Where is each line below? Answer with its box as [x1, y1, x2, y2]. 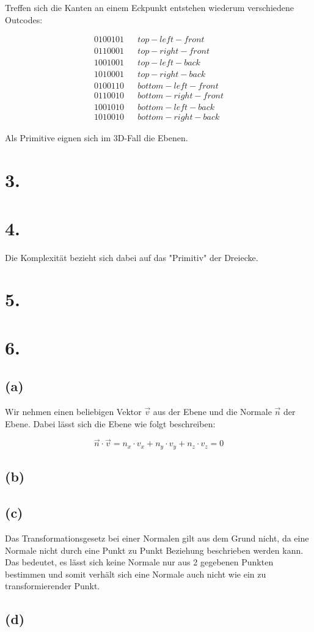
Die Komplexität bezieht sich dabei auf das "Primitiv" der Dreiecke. [5, 251, 258, 263]
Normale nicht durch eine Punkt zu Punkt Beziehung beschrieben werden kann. [5, 543, 304, 556]
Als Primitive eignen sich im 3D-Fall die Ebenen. [5, 131, 188, 144]
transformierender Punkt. [5, 579, 100, 592]
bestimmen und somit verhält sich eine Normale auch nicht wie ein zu [5, 567, 266, 580]
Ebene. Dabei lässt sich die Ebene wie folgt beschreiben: [5, 417, 216, 430]
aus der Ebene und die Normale [153, 405, 272, 418]
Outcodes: [5, 13, 43, 26]
